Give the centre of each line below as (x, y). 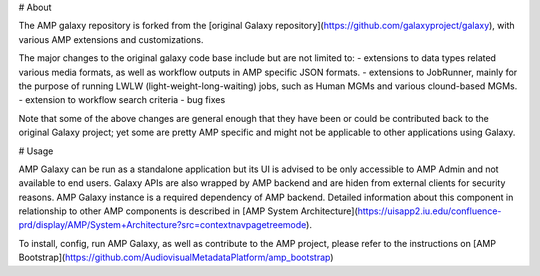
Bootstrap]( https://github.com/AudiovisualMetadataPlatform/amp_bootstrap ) (176, 257)
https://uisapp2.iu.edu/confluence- (429, 211)
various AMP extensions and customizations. (111, 39)
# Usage (36, 151)
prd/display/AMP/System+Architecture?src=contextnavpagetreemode (162, 225)
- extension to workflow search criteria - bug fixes (122, 100)
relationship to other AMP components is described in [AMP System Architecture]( (188, 211)
